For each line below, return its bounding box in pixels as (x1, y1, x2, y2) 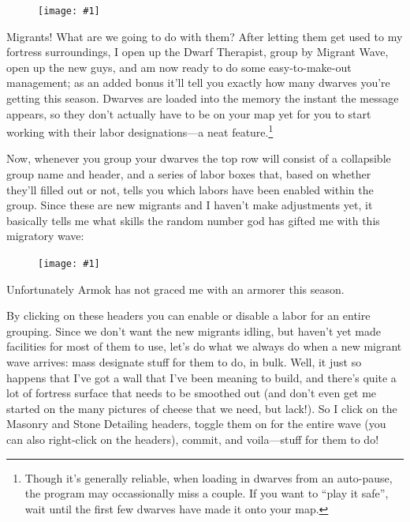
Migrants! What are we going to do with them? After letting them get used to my (6, 28, 403, 44)
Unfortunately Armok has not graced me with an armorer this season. (6, 280, 345, 297)
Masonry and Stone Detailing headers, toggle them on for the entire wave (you (6, 415, 386, 432)
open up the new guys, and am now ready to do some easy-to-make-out (6, 58, 352, 75)
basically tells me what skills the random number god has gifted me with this (6, 212, 380, 228)
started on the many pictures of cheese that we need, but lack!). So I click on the (6, 400, 397, 416)
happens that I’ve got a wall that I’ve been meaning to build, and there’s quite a (6, 369, 397, 385)
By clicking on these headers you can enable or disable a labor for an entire (6, 307, 371, 324)
